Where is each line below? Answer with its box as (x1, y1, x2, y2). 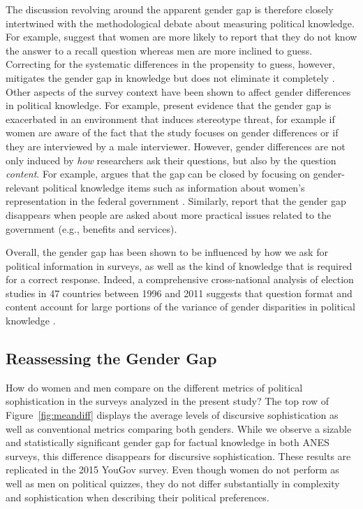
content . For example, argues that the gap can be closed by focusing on (6, 166, 311, 181)
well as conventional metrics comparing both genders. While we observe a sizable (6, 421, 352, 436)
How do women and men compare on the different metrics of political (6, 380, 303, 394)
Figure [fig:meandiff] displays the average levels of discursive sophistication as (6, 408, 339, 422)
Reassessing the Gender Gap (6, 347, 217, 369)
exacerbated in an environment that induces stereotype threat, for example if (6, 111, 335, 126)
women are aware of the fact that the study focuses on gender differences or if (6, 125, 339, 140)
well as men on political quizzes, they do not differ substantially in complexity (6, 476, 340, 491)
